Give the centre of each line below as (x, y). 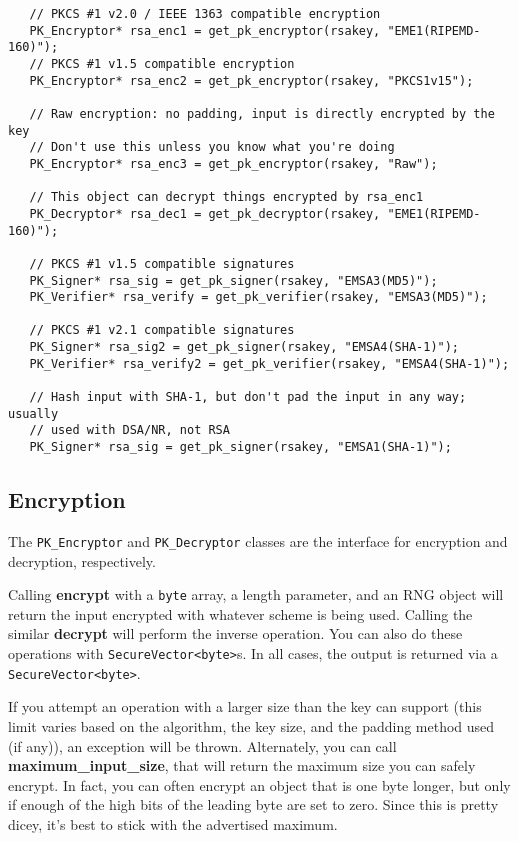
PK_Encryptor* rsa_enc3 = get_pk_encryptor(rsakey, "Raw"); (233, 163)
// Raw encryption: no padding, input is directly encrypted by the (262, 113)
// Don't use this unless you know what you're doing (212, 147)
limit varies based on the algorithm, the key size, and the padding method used (251, 725)
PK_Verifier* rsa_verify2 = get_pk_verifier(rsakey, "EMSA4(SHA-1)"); (269, 363)
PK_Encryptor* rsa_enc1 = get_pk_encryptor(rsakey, (205, 30)
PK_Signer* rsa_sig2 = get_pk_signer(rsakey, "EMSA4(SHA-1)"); (244, 347)
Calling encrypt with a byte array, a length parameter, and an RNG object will (256, 594)
